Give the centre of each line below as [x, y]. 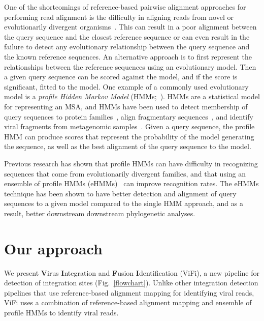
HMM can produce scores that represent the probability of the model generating [129, 136]
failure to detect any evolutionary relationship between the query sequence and [127, 47]
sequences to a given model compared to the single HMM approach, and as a [124, 203]
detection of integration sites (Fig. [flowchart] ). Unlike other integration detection [131, 283]
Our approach [53, 248]
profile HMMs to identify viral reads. [61, 312]
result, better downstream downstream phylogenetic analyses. [100, 213]
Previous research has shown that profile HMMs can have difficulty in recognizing [131, 163]
